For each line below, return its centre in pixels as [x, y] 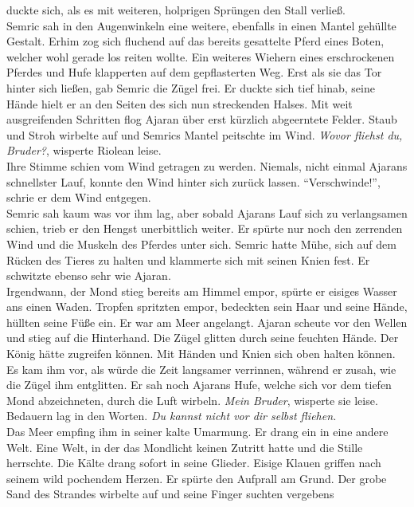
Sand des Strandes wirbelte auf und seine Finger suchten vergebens [170, 494]
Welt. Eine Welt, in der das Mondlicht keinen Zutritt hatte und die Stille [185, 447]
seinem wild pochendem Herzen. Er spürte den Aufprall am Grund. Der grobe [197, 478]
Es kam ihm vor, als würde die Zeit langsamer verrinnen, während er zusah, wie [201, 369]
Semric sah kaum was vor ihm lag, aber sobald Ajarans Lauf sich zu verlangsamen [207, 212]
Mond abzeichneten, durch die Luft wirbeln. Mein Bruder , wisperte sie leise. [192, 400]
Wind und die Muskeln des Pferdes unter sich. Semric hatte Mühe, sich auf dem [201, 244]
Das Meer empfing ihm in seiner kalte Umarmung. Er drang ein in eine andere [197, 432]
